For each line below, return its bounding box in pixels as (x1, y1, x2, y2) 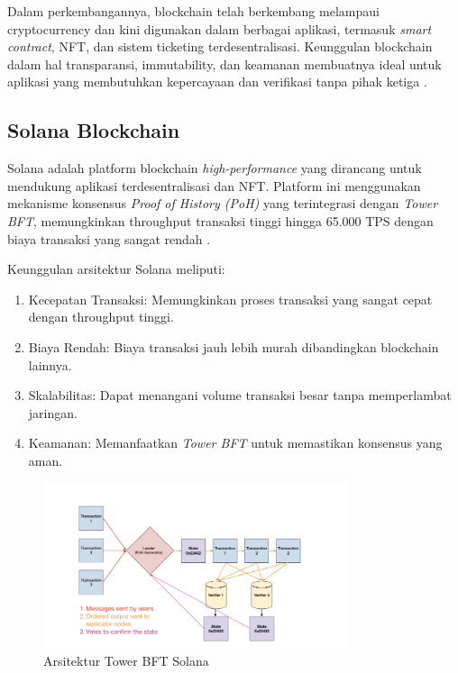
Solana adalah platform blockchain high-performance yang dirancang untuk (7, 159, 422, 177)
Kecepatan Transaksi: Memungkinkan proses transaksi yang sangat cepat (28, 289, 433, 308)
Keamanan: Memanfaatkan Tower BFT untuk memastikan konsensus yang (28, 433, 443, 452)
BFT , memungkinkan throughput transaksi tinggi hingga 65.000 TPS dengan (7, 211, 434, 230)
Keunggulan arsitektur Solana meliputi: (7, 259, 225, 278)
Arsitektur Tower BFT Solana (43, 651, 209, 670)
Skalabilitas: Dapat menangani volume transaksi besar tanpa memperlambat (28, 386, 452, 405)
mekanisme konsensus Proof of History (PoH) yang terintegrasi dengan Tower (7, 194, 438, 213)
